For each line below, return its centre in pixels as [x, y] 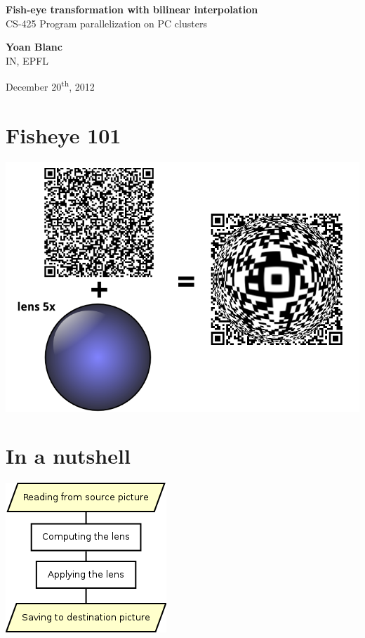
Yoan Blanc [34, 47]
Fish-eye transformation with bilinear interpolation [132, 9]
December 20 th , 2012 [50, 86]
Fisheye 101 [64, 135]
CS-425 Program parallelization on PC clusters [106, 23]
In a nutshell [68, 456]
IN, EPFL [27, 60]
